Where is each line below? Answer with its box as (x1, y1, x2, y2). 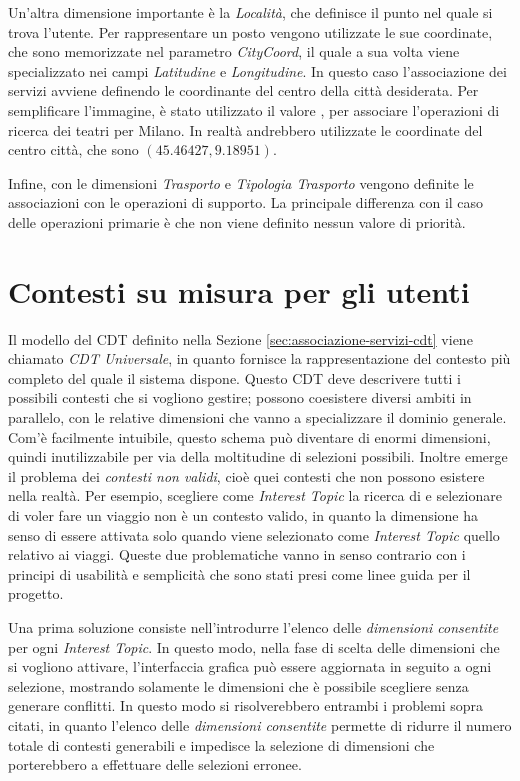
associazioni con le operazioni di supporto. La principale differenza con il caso (8, 192, 484, 213)
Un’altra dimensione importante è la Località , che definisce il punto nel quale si (8, 2, 493, 22)
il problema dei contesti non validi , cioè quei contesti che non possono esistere (8, 465, 485, 486)
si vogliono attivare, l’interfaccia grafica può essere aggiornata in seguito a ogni (8, 656, 492, 677)
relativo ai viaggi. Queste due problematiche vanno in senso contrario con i (8, 544, 466, 565)
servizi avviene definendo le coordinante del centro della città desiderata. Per (8, 80, 479, 101)
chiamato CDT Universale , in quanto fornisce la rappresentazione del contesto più (8, 348, 511, 369)
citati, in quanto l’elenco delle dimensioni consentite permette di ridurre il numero (8, 714, 512, 735)
